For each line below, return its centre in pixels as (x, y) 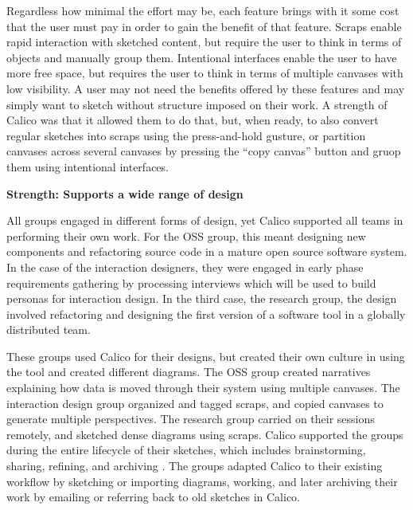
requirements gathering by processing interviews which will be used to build (191, 282)
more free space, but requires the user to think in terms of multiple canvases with (205, 73)
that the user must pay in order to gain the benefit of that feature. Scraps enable (204, 26)
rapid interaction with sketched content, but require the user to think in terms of (204, 42)
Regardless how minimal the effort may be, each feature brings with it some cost (203, 10)
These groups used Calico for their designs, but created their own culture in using (206, 356)
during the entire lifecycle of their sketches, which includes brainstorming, (186, 450)
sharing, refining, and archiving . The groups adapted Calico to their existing (195, 466)
